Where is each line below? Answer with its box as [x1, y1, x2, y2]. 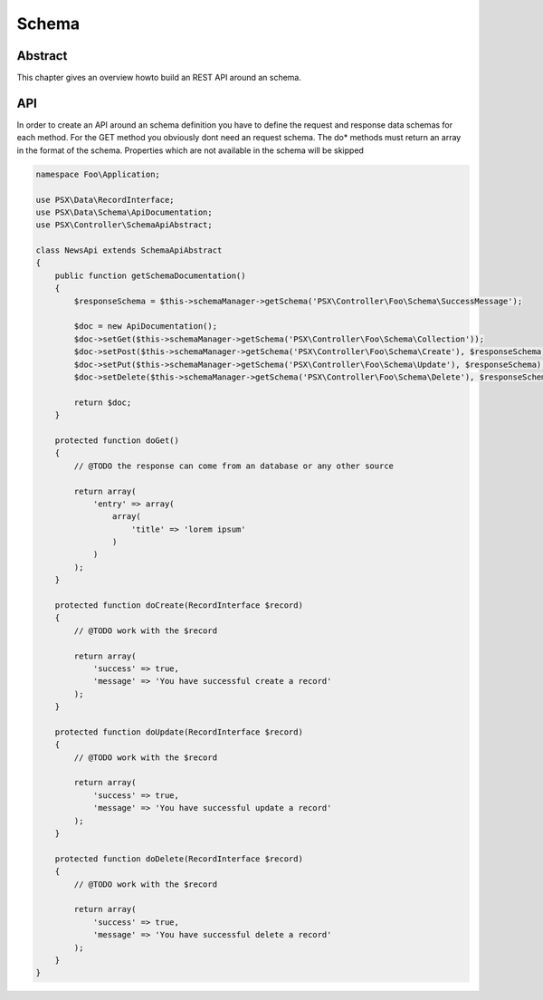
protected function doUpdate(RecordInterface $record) [54, 726, 303, 737]
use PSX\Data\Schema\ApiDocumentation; [35, 207, 213, 217]
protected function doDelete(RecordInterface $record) [54, 853, 303, 864]
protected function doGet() [54, 435, 180, 446]
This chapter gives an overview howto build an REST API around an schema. [16, 72, 302, 83]
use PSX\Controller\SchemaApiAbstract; [35, 220, 213, 230]
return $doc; [73, 397, 132, 408]
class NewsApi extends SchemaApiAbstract [35, 245, 223, 255]
